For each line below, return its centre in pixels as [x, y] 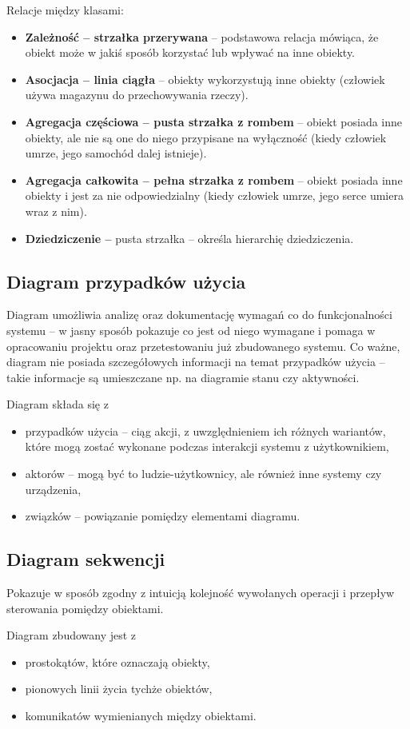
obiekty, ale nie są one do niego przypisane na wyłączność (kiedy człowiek [206, 137]
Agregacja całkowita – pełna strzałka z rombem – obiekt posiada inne [214, 179]
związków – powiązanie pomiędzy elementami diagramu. [163, 516]
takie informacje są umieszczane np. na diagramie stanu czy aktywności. [183, 377]
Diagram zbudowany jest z [72, 635]
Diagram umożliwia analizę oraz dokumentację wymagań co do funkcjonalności [199, 315]
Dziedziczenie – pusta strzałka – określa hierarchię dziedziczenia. [189, 238]
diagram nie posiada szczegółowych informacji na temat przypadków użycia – [196, 362]
